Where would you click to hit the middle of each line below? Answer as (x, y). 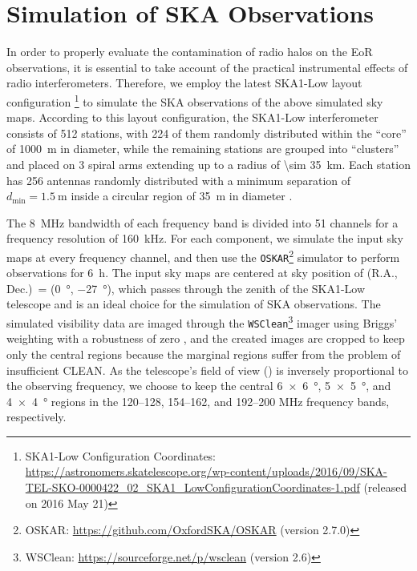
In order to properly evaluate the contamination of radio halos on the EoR (190, 52)
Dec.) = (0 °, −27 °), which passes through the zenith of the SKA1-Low (186, 288)
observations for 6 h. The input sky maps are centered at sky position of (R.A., (202, 273)
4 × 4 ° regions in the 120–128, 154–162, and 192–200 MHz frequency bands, (198, 401)
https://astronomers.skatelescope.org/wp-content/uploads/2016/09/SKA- (206, 471)
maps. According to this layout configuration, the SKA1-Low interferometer (192, 117)
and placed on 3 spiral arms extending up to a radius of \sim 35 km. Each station (208, 164)
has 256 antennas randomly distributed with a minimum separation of (179, 180)
